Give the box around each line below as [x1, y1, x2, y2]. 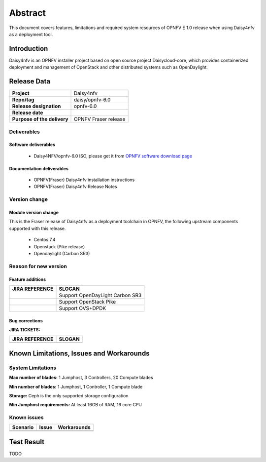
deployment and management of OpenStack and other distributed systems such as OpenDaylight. [9, 64, 208, 70]
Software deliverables [9, 142, 55, 148]
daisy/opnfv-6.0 [74, 96, 111, 103]
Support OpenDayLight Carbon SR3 [59, 292, 142, 299]
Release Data [9, 77, 51, 86]
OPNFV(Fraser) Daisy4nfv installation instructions [33, 177, 135, 183]
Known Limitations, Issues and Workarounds [9, 349, 150, 357]
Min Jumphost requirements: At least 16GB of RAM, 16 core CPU [9, 402, 142, 408]
